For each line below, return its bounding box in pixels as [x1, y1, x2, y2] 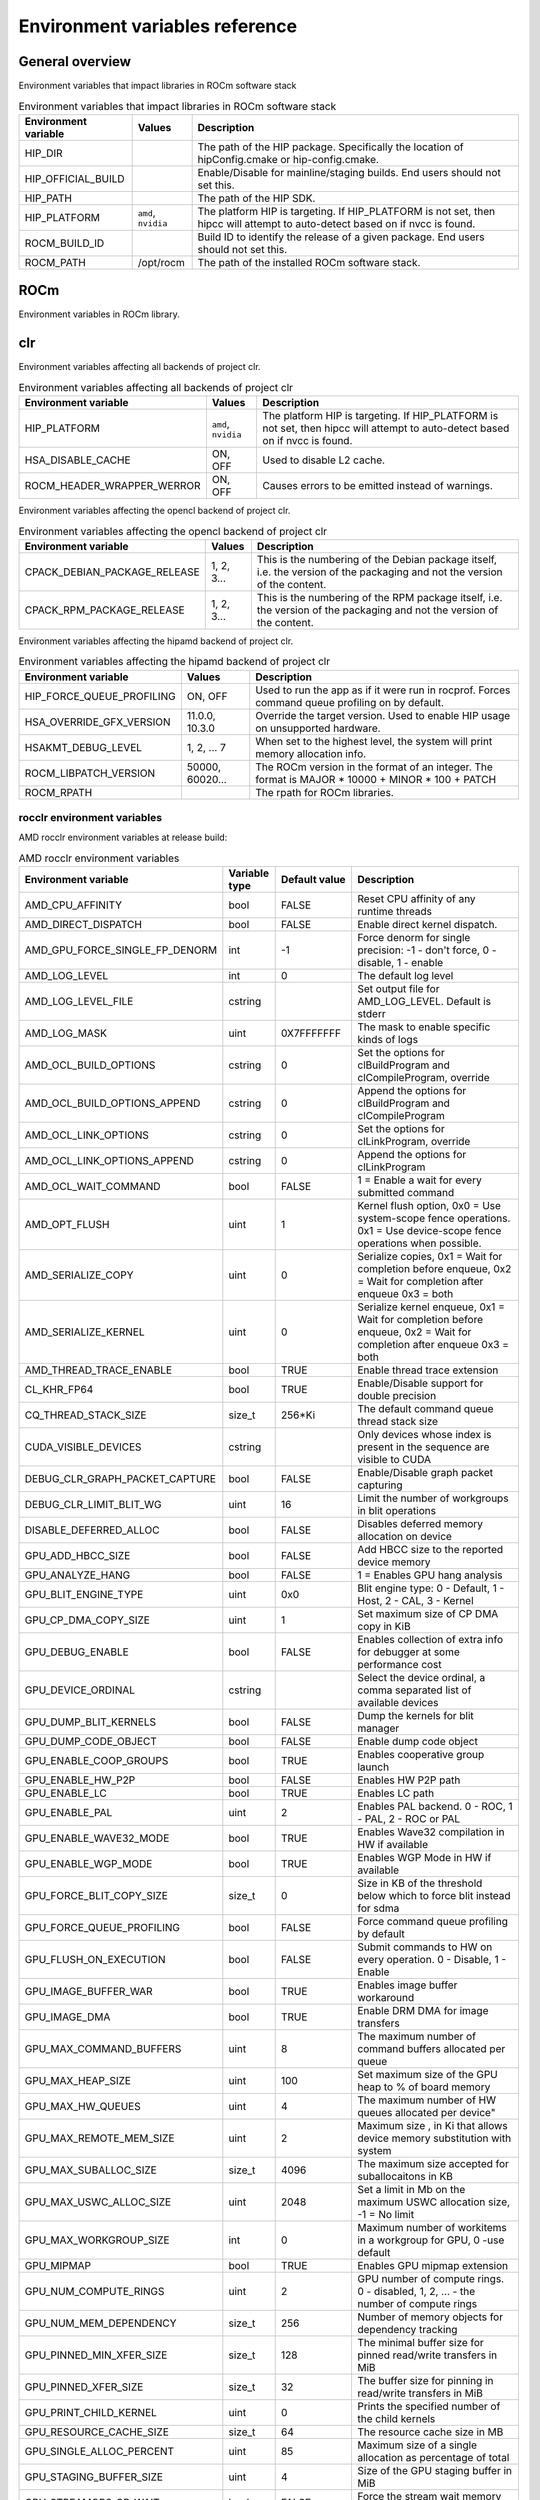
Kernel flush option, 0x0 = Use [356, 1199, 502, 1213]
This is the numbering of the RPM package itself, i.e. [256, 590, 503, 604]
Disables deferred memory [356, 1517, 484, 1531]
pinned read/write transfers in [356, 2348, 498, 2362]
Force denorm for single [356, 931, 471, 945]
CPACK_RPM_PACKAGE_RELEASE [24, 603, 185, 617]
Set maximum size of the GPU [356, 2068, 499, 2082]
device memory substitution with [356, 2131, 512, 2145]
